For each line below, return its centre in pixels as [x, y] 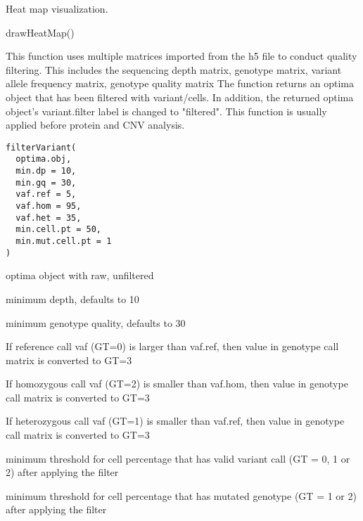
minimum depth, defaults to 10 [72, 298]
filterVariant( [41, 147]
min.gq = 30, [46, 182]
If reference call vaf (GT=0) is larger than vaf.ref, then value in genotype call [172, 346]
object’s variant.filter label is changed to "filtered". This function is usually [166, 111]
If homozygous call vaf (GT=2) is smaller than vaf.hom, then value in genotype [177, 384]
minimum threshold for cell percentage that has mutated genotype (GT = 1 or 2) [181, 495]
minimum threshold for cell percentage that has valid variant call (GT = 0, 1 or [178, 458]
